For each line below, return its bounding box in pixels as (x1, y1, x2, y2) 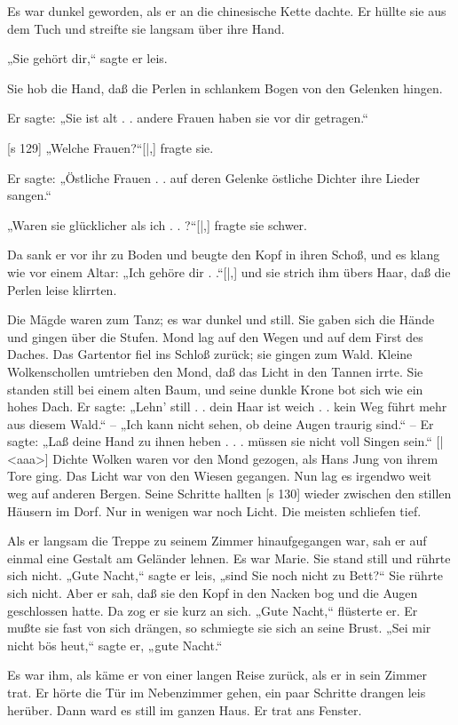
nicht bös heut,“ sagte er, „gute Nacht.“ (7, 635, 223, 654)
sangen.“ (7, 186, 51, 204)
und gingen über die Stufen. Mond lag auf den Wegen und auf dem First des (7, 327, 423, 346)
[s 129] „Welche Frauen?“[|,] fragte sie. (7, 138, 214, 156)
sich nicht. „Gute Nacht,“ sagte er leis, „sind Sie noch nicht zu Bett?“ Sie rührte (7, 566, 444, 585)
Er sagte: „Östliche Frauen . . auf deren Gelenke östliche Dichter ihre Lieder (7, 168, 420, 187)
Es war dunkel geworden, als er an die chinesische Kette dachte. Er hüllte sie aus (7, 2, 446, 20)
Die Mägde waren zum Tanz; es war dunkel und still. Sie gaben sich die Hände (7, 310, 435, 329)
